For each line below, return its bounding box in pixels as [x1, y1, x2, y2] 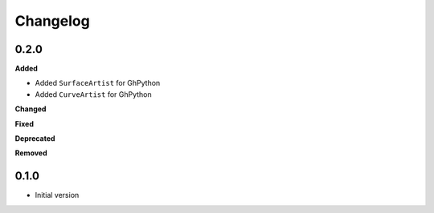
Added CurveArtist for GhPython [35, 89, 152, 99]
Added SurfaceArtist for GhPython [35, 78, 161, 88]
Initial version [35, 191, 80, 200]
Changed [14, 104, 47, 114]
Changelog [14, 12, 90, 30]
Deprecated [14, 134, 55, 143]
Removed [14, 148, 47, 158]
